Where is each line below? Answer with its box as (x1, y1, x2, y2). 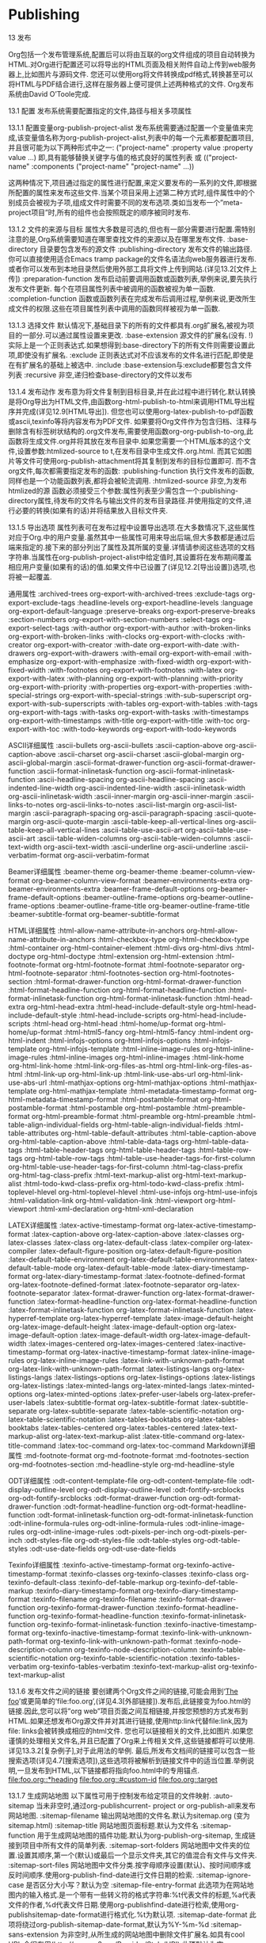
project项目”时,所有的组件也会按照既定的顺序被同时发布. (8, 208, 192, 217)
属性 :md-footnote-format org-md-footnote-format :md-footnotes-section (8, 1450, 249, 1460)
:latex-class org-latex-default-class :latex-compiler (52, 1238, 219, 1247)
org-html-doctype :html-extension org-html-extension (36, 951, 214, 960)
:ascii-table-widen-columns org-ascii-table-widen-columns (36, 834, 232, 843)
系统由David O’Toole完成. (8, 89, 91, 98)
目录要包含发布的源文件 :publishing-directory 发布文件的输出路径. (39, 244, 253, 254)
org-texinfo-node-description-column (74, 1644, 198, 1654)
